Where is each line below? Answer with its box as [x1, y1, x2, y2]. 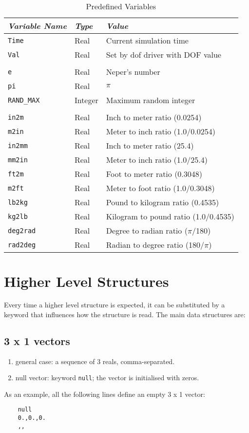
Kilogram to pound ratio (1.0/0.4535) [106, 211, 234, 222]
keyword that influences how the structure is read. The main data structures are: [4, 309, 246, 319]
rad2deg [8, 240, 36, 249]
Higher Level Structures [4, 271, 169, 291]
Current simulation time [106, 35, 189, 46]
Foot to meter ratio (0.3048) [106, 168, 203, 179]
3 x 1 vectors [4, 333, 70, 348]
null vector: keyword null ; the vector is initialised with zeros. [15, 372, 199, 383]
